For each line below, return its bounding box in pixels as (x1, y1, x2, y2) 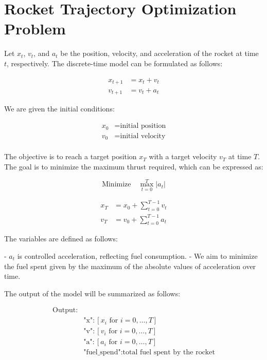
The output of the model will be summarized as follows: (4, 288, 181, 298)
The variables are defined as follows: (4, 233, 118, 244)
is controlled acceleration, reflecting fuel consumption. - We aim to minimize (17, 250, 258, 261)
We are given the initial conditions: (4, 103, 115, 114)
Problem (4, 18, 66, 39)
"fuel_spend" (83, 349, 121, 356)
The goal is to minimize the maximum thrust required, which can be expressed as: (4, 161, 263, 172)
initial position (120, 122, 166, 130)
